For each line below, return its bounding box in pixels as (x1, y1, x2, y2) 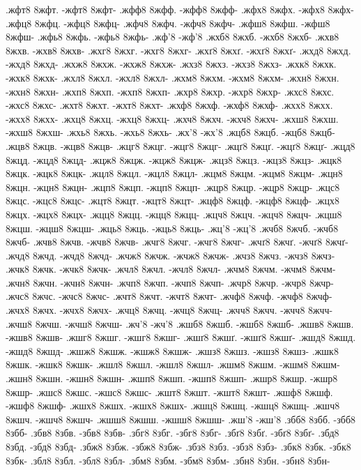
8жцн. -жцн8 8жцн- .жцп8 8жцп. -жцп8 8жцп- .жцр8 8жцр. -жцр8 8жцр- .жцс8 (6, 179, 340, 194)
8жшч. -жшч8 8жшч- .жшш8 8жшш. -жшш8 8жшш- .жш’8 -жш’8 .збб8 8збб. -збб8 (6, 411, 356, 426)
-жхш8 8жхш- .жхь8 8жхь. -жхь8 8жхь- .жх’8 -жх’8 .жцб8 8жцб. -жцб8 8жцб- (6, 125, 335, 139)
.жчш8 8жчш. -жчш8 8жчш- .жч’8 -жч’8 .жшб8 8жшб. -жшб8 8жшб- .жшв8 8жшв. (6, 316, 354, 331)
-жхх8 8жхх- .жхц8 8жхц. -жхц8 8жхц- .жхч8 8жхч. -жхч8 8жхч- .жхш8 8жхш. (6, 111, 339, 126)
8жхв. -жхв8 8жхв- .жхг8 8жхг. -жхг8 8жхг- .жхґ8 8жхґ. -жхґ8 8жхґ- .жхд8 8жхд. (6, 43, 351, 57)
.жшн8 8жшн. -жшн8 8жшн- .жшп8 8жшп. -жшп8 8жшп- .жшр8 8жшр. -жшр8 (6, 371, 338, 386)
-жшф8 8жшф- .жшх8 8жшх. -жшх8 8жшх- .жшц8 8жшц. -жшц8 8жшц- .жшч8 (6, 398, 340, 413)
